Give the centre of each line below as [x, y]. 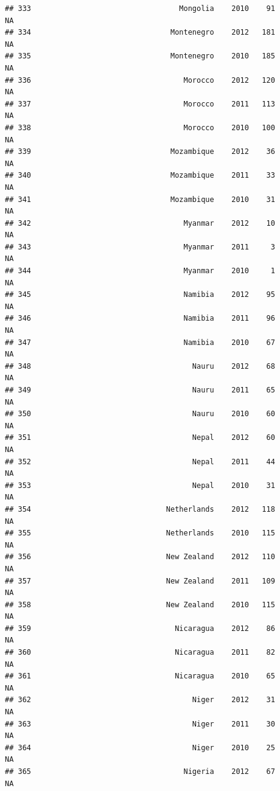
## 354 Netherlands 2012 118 [140, 509]
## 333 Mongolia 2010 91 [140, 9]
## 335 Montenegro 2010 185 [140, 56]
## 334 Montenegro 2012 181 [140, 33]
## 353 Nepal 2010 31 [140, 485]
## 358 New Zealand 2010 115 [140, 605]
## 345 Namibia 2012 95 [140, 295]
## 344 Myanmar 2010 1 [140, 271]
